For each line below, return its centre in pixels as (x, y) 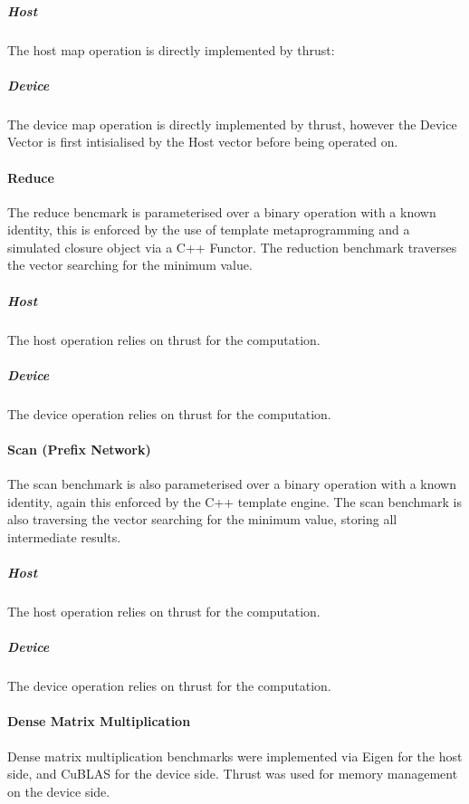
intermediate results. (64, 536)
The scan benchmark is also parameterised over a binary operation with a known (232, 484)
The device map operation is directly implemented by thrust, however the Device (232, 124)
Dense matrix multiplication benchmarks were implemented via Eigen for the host (235, 756)
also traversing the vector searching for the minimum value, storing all (202, 519)
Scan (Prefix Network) (79, 449)
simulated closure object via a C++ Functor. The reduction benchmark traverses (232, 247)
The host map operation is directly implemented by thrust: (171, 49)
